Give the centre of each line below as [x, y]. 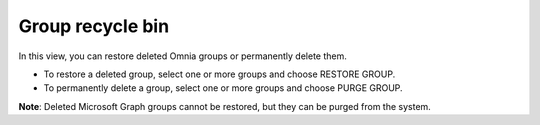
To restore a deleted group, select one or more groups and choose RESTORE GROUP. [219, 74]
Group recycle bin [94, 26]
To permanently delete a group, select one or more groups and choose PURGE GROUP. [223, 88]
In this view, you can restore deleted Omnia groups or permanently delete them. [182, 56]
